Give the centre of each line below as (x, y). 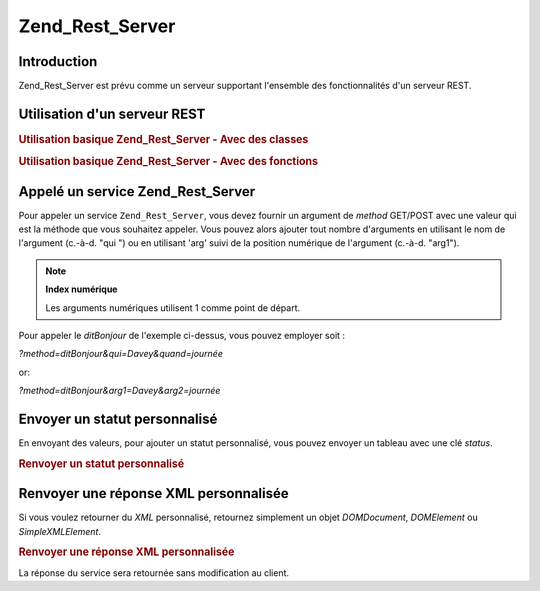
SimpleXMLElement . (60, 531)
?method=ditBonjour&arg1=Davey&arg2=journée (119, 391)
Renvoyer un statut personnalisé (101, 463)
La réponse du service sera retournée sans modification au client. (154, 572)
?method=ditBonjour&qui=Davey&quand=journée (121, 354)
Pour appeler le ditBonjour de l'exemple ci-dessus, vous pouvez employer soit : (181, 335)
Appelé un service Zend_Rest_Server (136, 191)
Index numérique (81, 289)
